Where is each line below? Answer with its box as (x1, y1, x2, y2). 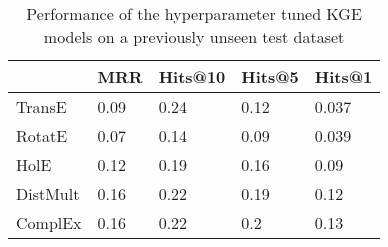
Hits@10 (158, 65, 226, 88)
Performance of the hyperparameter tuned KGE (26, 2, 362, 25)
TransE (16, 95, 67, 118)
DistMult (16, 182, 80, 205)
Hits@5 (241, 65, 299, 88)
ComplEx (16, 211, 82, 234)
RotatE (16, 124, 68, 147)
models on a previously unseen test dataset (43, 25, 345, 48)
